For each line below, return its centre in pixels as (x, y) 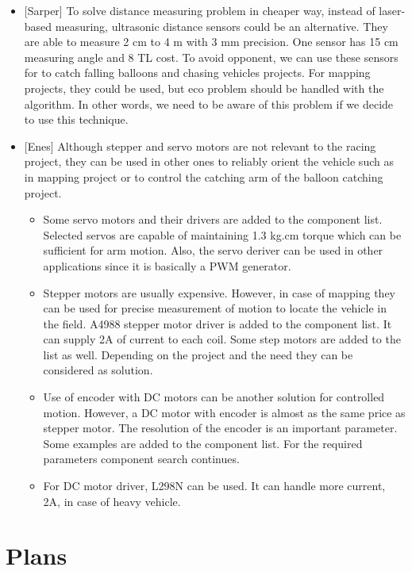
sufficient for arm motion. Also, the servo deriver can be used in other (213, 250)
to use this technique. (76, 119)
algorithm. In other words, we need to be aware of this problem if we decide (209, 103)
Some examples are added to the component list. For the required (203, 443)
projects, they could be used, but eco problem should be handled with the (204, 88)
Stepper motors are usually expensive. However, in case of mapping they (219, 292)
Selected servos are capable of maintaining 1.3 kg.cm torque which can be (222, 234)
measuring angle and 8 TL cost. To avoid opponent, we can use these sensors (211, 57)
